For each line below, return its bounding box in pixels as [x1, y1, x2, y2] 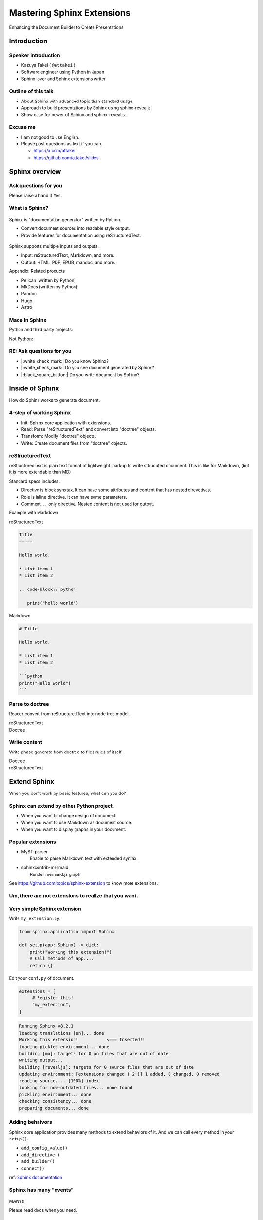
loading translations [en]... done [19, 1030, 104, 1036]
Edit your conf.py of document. [9, 975, 75, 981]
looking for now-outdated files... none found [19, 1085, 132, 1090]
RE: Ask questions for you [9, 348, 72, 355]
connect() [21, 1165, 45, 1171]
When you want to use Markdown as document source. [21, 819, 132, 825]
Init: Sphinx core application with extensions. [21, 420, 112, 426]
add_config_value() [21, 1145, 68, 1151]
